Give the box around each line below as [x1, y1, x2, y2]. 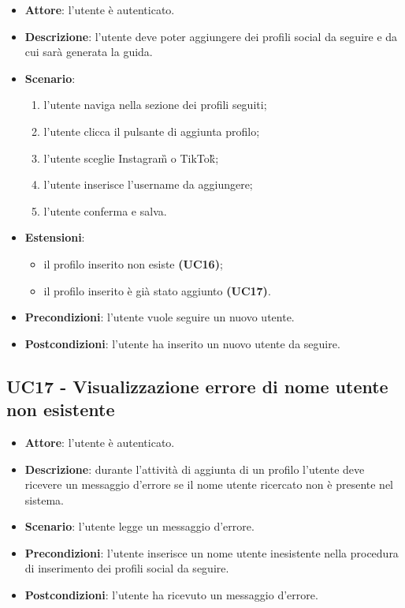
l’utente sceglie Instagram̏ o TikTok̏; [43, 149, 219, 166]
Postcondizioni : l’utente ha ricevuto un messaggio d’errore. [24, 587, 318, 603]
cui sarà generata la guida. [24, 43, 153, 60]
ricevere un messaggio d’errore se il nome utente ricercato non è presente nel [24, 476, 394, 493]
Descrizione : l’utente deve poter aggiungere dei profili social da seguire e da [24, 28, 398, 44]
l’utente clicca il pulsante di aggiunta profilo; [43, 122, 260, 139]
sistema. [24, 491, 64, 508]
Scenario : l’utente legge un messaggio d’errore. [24, 518, 255, 535]
